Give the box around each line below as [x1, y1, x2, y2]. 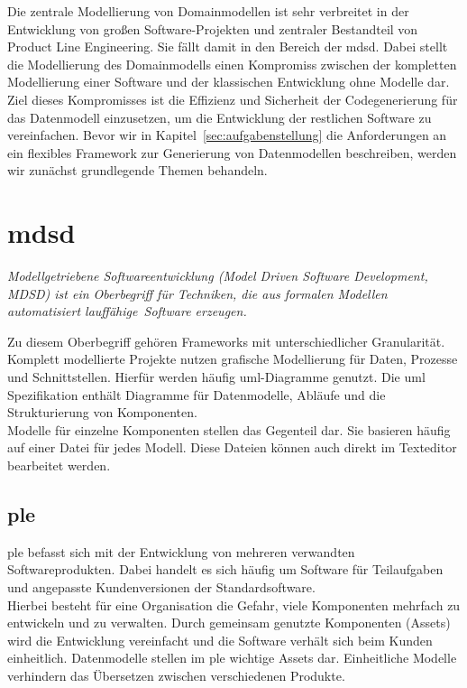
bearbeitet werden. [7, 456, 111, 474]
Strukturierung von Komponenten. [7, 403, 197, 422]
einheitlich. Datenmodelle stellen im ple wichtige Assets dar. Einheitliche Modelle [7, 648, 457, 667]
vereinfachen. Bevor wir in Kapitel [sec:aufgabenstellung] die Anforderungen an [7, 126, 447, 144]
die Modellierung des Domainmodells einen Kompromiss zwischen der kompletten [7, 54, 457, 73]
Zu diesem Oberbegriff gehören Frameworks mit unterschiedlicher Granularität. [7, 331, 445, 350]
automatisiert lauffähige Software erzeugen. [7, 302, 247, 321]
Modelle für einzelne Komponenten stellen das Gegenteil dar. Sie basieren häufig [7, 420, 451, 439]
